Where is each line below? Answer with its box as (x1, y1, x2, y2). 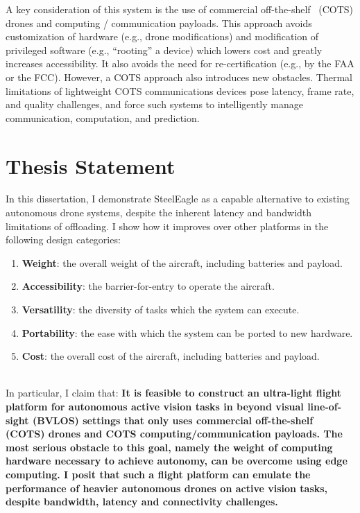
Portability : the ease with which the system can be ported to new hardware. (22, 325, 353, 340)
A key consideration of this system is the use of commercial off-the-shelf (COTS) (6, 2, 354, 16)
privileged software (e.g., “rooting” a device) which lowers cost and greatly (6, 42, 323, 57)
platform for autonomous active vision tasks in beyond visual (6, 399, 304, 413)
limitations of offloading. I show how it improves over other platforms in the (6, 218, 329, 233)
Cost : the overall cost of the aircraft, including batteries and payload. (22, 349, 320, 363)
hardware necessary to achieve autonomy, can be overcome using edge (6, 453, 348, 468)
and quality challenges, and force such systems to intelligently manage (6, 97, 303, 112)
